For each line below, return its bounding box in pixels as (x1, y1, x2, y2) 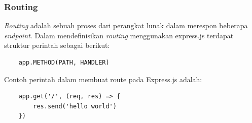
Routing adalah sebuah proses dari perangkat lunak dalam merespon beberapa (4, 20, 248, 31)
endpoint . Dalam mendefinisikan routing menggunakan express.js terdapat (4, 30, 234, 40)
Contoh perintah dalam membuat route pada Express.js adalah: (4, 74, 202, 84)
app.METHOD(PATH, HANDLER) (18, 59, 110, 66)
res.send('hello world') (33, 102, 117, 110)
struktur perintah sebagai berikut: (4, 40, 110, 50)
